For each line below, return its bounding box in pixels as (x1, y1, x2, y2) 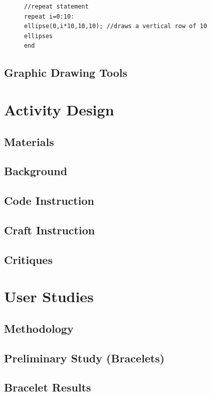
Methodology (4, 320, 74, 336)
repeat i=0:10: (24, 13, 75, 20)
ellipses (24, 32, 53, 40)
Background (4, 163, 68, 179)
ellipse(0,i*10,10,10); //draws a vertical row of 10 (24, 23, 207, 30)
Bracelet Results (4, 379, 91, 395)
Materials (4, 134, 54, 149)
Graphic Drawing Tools (4, 65, 128, 80)
